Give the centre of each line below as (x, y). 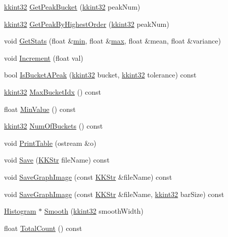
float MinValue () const (40, 109)
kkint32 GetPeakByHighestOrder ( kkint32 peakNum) (87, 24)
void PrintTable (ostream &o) (50, 143)
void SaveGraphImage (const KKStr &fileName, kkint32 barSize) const (114, 194)
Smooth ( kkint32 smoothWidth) (94, 211)
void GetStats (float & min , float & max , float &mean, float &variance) (112, 41)
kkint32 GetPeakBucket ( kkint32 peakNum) (72, 7)
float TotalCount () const (43, 228)
